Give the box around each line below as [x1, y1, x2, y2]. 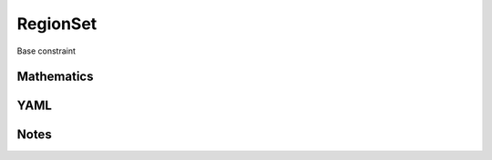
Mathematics [16, 69, 94, 85]
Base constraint [16, 45, 77, 56]
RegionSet [16, 14, 97, 34]
